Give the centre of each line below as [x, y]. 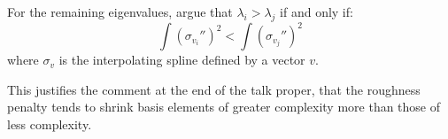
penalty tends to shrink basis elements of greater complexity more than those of [224, 107]
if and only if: [317, 12]
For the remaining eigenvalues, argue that [120, 12]
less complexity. [50, 124]
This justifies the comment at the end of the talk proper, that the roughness [214, 89]
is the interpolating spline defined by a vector [182, 60]
